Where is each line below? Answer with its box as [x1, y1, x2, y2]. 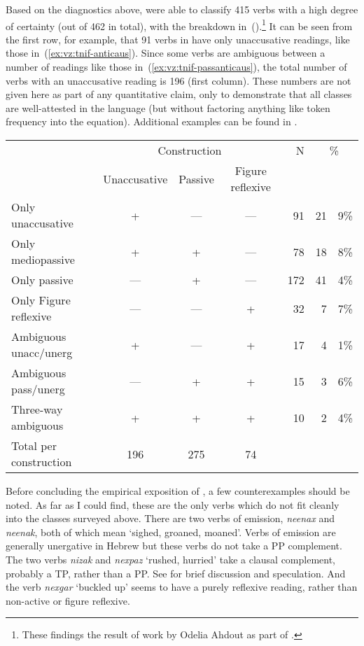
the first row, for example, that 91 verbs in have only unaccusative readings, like [6, 31, 350, 46]
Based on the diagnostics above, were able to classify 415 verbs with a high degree [6, 2, 358, 16]
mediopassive [11, 251, 75, 267]
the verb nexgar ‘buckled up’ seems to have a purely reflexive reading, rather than [6, 580, 358, 594]
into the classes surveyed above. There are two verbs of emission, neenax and [6, 511, 335, 526]
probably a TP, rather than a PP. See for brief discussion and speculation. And [6, 566, 346, 580]
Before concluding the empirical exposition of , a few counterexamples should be [6, 484, 350, 498]
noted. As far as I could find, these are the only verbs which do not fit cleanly [6, 497, 339, 512]
